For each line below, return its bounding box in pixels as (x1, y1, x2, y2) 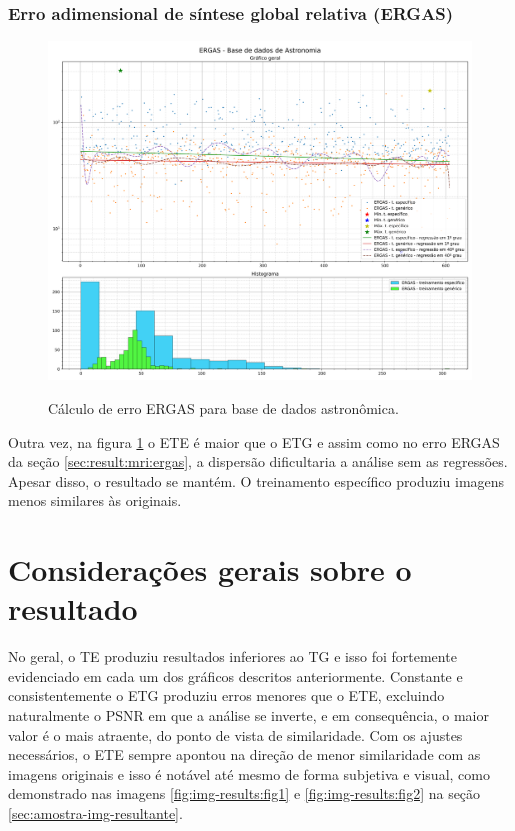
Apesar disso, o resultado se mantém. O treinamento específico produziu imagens (8, 470, 505, 491)
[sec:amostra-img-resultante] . (8, 802, 183, 823)
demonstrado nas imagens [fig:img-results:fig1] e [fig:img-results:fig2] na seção (8, 783, 481, 804)
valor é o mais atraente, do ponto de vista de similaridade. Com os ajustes (8, 724, 463, 745)
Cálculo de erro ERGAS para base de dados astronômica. (48, 397, 399, 418)
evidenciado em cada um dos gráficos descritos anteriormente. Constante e (8, 665, 463, 686)
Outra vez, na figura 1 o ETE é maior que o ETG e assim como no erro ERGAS (8, 431, 500, 452)
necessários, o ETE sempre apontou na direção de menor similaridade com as (8, 744, 481, 765)
